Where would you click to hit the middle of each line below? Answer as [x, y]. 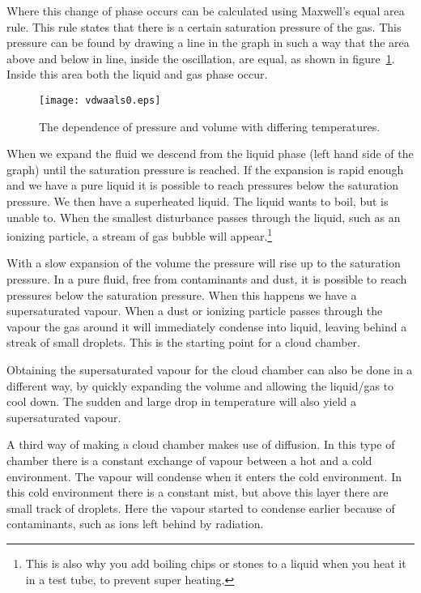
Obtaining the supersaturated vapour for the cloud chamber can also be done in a [210, 369]
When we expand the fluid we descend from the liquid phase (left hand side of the [210, 154]
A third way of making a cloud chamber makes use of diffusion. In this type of [201, 444]
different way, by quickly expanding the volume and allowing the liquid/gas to [200, 385]
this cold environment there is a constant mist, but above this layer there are [198, 492]
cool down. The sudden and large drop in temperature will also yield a [181, 401]
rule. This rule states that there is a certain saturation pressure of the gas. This [204, 26]
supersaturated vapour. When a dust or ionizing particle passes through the [195, 311]
